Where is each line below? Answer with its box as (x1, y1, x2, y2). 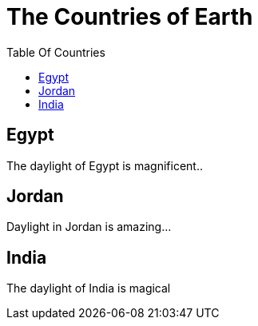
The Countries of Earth (6, 3, 253, 30)
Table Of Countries (6, 45, 105, 59)
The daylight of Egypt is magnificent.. (6, 158, 203, 173)
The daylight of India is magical (6, 281, 171, 296)
